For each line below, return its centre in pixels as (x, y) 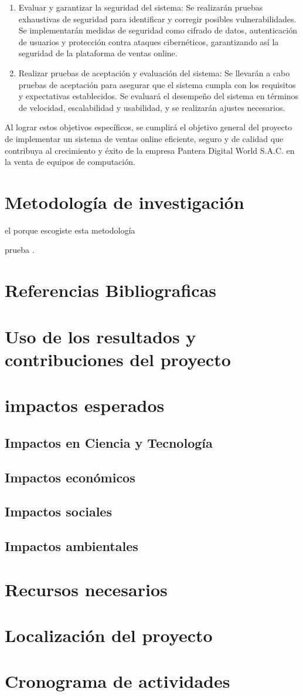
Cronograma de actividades (118, 681)
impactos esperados (85, 405)
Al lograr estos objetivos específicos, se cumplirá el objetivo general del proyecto (149, 127)
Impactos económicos (70, 477)
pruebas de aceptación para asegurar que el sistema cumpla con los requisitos (157, 84)
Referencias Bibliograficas (111, 290)
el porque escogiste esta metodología (70, 230)
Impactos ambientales (72, 546)
